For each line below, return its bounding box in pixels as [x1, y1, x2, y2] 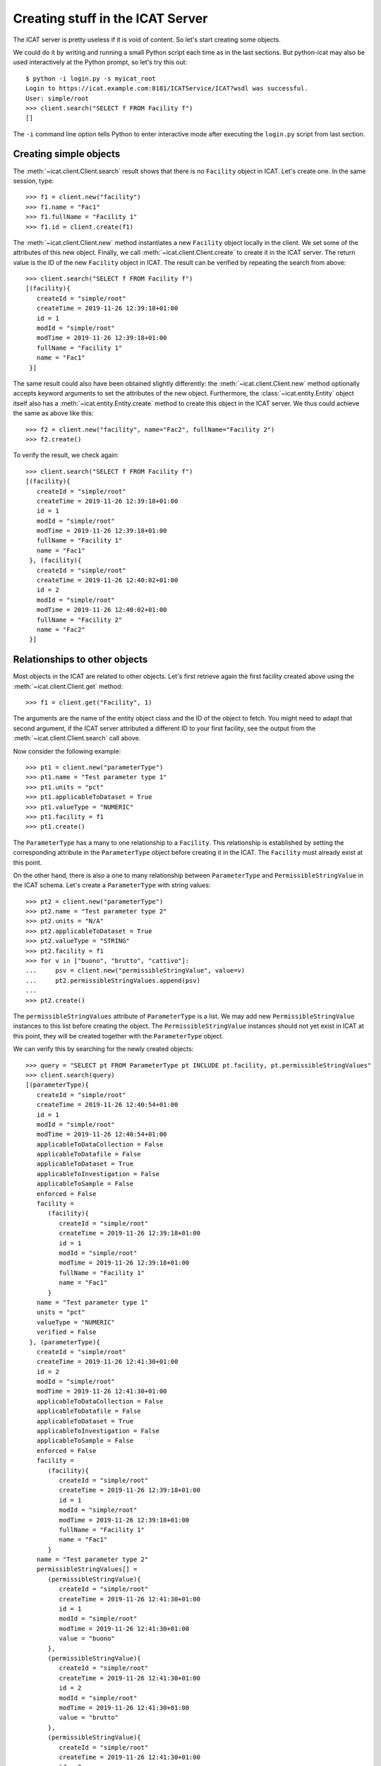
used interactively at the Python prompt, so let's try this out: [13, 58, 188, 66]
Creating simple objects [13, 148, 121, 160]
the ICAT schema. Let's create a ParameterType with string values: [13, 881, 211, 889]
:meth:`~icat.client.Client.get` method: [13, 682, 123, 690]
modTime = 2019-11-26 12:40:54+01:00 [36, 1130, 167, 1139]
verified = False [36, 1328, 97, 1337]
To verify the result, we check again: [13, 451, 119, 459]
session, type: [13, 177, 54, 185]
